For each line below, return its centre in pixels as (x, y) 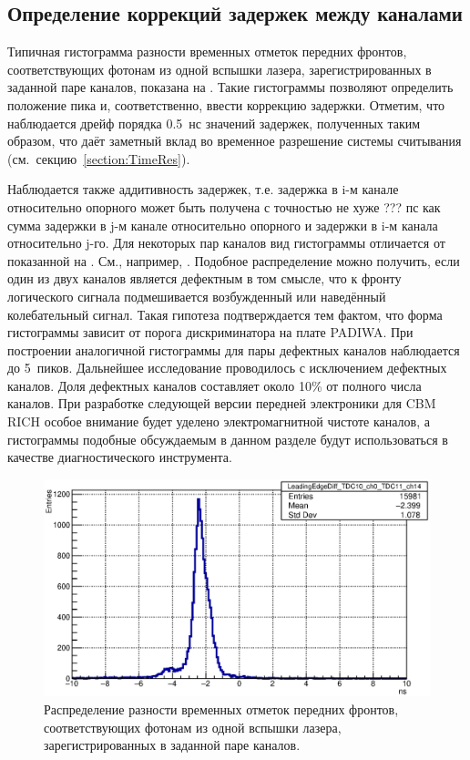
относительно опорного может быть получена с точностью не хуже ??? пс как (224, 206)
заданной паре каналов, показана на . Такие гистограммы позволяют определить (230, 87)
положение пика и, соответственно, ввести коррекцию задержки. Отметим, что (226, 104)
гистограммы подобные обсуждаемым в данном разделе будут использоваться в (228, 439)
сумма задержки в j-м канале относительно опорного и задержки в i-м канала (223, 225)
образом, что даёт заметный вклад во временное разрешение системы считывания (235, 141)
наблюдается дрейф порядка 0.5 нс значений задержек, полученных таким (214, 123)
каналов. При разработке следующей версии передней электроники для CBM (222, 403)
